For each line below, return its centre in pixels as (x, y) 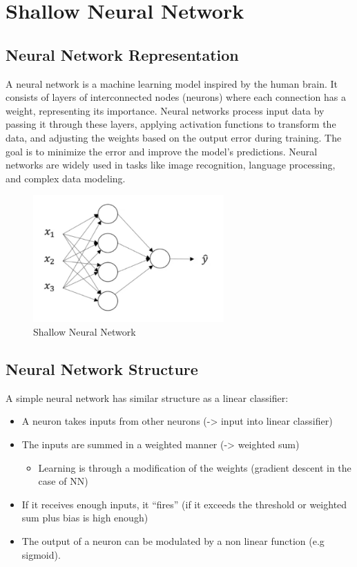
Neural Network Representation (122, 54)
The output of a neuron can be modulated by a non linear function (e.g (173, 541)
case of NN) (63, 481)
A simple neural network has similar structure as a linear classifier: (147, 397)
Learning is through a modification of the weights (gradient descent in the (195, 467)
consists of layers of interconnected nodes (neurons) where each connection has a (176, 97)
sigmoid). (41, 554)
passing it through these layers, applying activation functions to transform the (171, 124)
